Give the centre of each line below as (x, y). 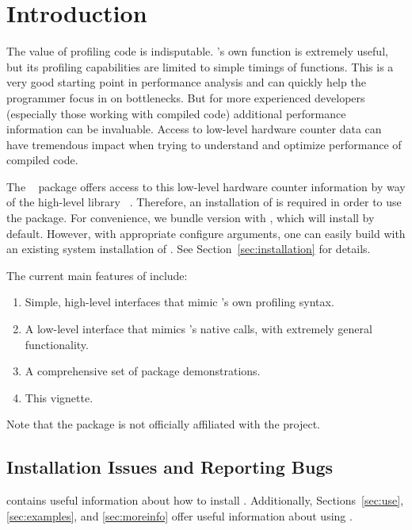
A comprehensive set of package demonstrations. (143, 371)
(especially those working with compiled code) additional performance (176, 113)
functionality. (57, 344)
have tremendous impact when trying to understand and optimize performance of (204, 144)
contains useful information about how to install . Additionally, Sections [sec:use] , (205, 500)
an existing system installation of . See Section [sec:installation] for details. (189, 249)
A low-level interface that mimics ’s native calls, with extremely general (198, 329)
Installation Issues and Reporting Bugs (170, 467)
